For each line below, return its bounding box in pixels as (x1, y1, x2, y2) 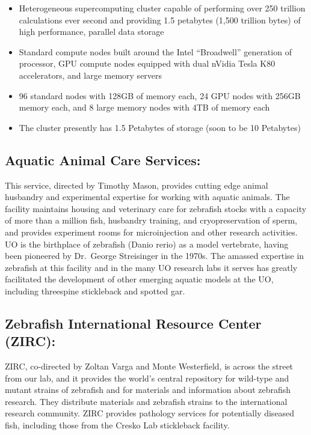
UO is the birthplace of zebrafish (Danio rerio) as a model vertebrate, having (5, 237, 289, 250)
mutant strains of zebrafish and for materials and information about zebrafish (5, 383, 291, 396)
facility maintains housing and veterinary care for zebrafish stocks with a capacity (5, 202, 307, 214)
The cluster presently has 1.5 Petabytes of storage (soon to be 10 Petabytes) (19, 121, 301, 133)
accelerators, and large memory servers (19, 68, 162, 81)
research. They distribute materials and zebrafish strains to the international (5, 395, 288, 407)
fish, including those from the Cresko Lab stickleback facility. (5, 419, 230, 431)
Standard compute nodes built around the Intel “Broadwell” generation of (19, 45, 292, 58)
